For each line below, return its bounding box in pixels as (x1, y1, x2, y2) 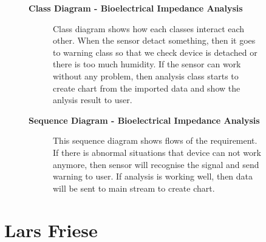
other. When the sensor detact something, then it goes (53, 34, 256, 47)
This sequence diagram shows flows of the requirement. (53, 134, 257, 147)
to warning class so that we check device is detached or (53, 45, 257, 58)
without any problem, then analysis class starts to (53, 69, 239, 82)
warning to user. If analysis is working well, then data (53, 170, 253, 183)
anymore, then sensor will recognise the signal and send (53, 158, 259, 170)
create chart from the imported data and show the (53, 81, 240, 94)
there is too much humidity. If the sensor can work (53, 58, 241, 70)
